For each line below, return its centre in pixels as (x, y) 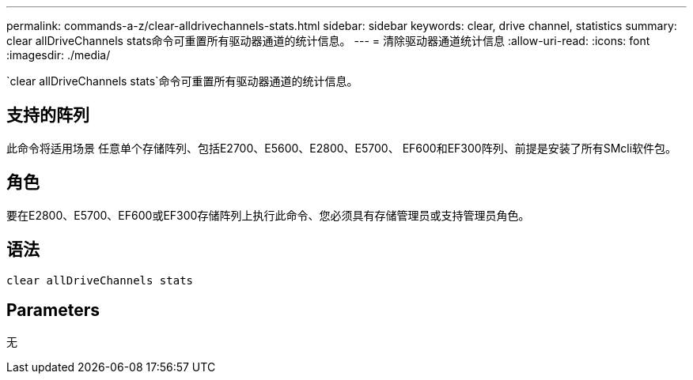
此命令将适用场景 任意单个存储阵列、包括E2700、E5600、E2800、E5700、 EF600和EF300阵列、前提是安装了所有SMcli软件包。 (342, 148)
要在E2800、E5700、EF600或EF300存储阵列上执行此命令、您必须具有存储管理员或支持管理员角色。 (268, 215)
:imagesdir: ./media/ (59, 55)
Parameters (53, 310)
